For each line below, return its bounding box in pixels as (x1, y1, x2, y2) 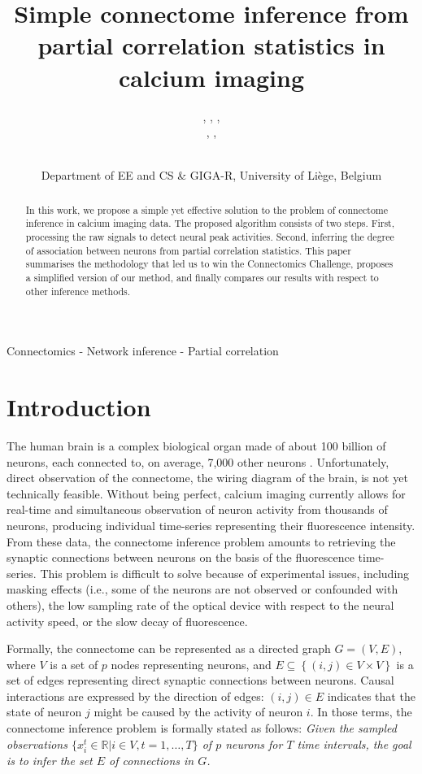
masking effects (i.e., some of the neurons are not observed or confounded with (7, 580, 398, 598)
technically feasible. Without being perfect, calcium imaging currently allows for (7, 485, 406, 502)
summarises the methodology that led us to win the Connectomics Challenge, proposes (25, 257, 394, 271)
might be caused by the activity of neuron (94, 703, 303, 720)
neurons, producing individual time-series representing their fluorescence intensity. (7, 516, 415, 533)
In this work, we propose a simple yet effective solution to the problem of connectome (25, 202, 389, 216)
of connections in (109, 751, 194, 768)
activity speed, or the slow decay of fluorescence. (7, 612, 248, 629)
